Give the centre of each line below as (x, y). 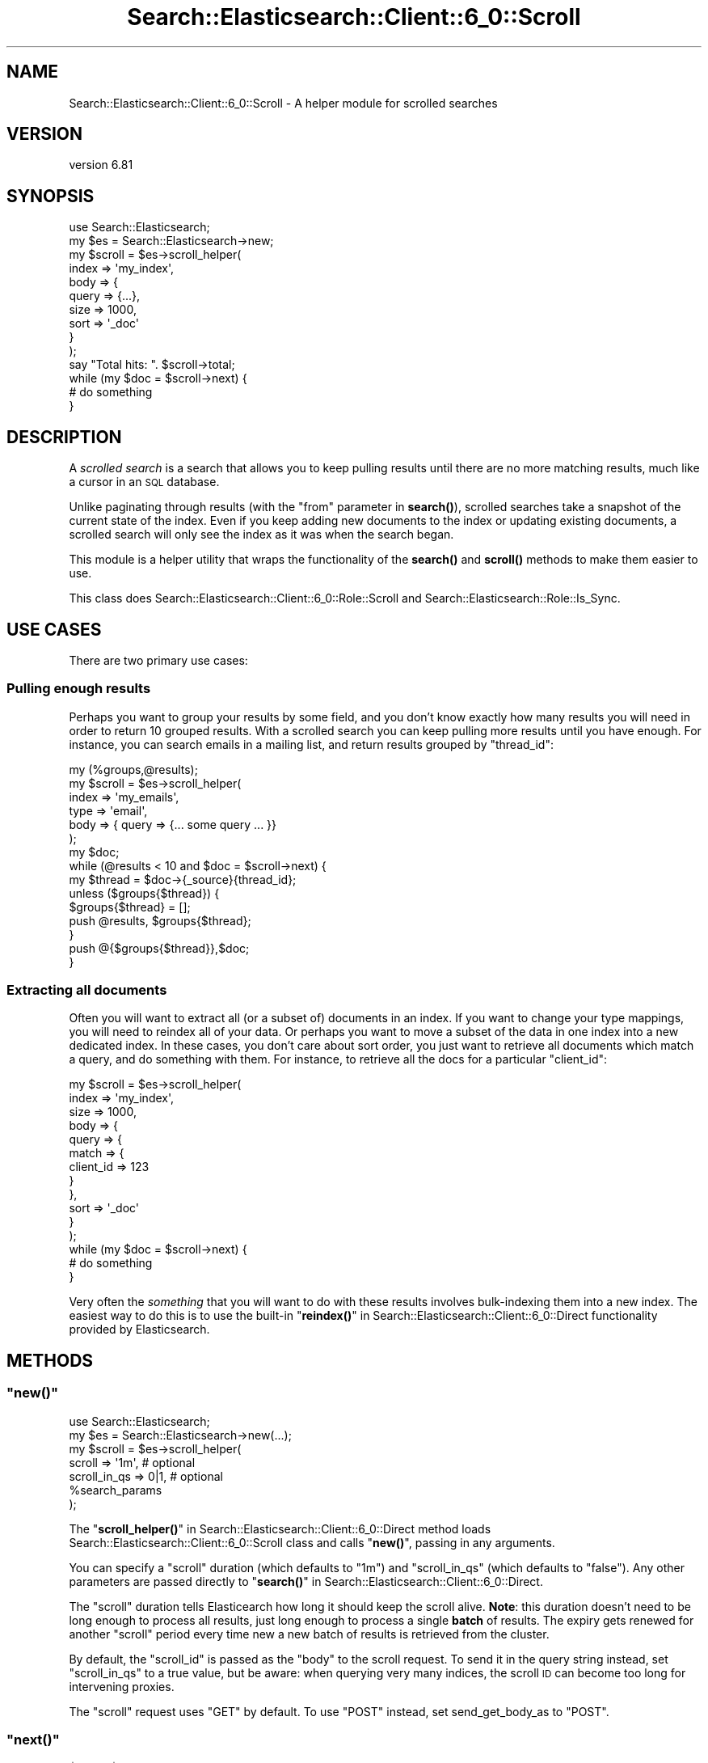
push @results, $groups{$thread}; (160, 920)
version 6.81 (101, 165)
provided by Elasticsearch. (139, 1330)
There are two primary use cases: (158, 660)
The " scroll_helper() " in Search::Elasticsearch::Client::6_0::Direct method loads (280, 1528)
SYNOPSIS (51, 196)
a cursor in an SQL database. (144, 482)
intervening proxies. (122, 1686)
